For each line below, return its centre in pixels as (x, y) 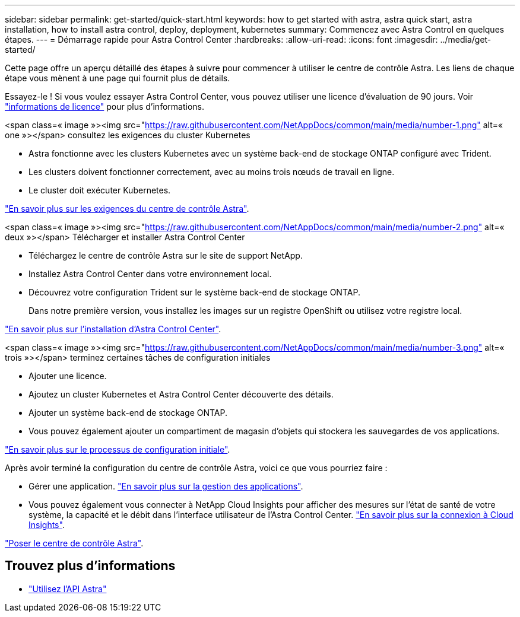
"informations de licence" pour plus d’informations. (104, 106)
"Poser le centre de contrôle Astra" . (74, 543)
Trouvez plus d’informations (90, 566)
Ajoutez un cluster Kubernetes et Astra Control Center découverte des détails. (181, 394)
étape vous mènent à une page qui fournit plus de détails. (118, 78)
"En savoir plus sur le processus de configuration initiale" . (118, 449)
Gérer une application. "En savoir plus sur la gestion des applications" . (166, 486)
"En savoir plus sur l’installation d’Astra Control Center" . (113, 329)
